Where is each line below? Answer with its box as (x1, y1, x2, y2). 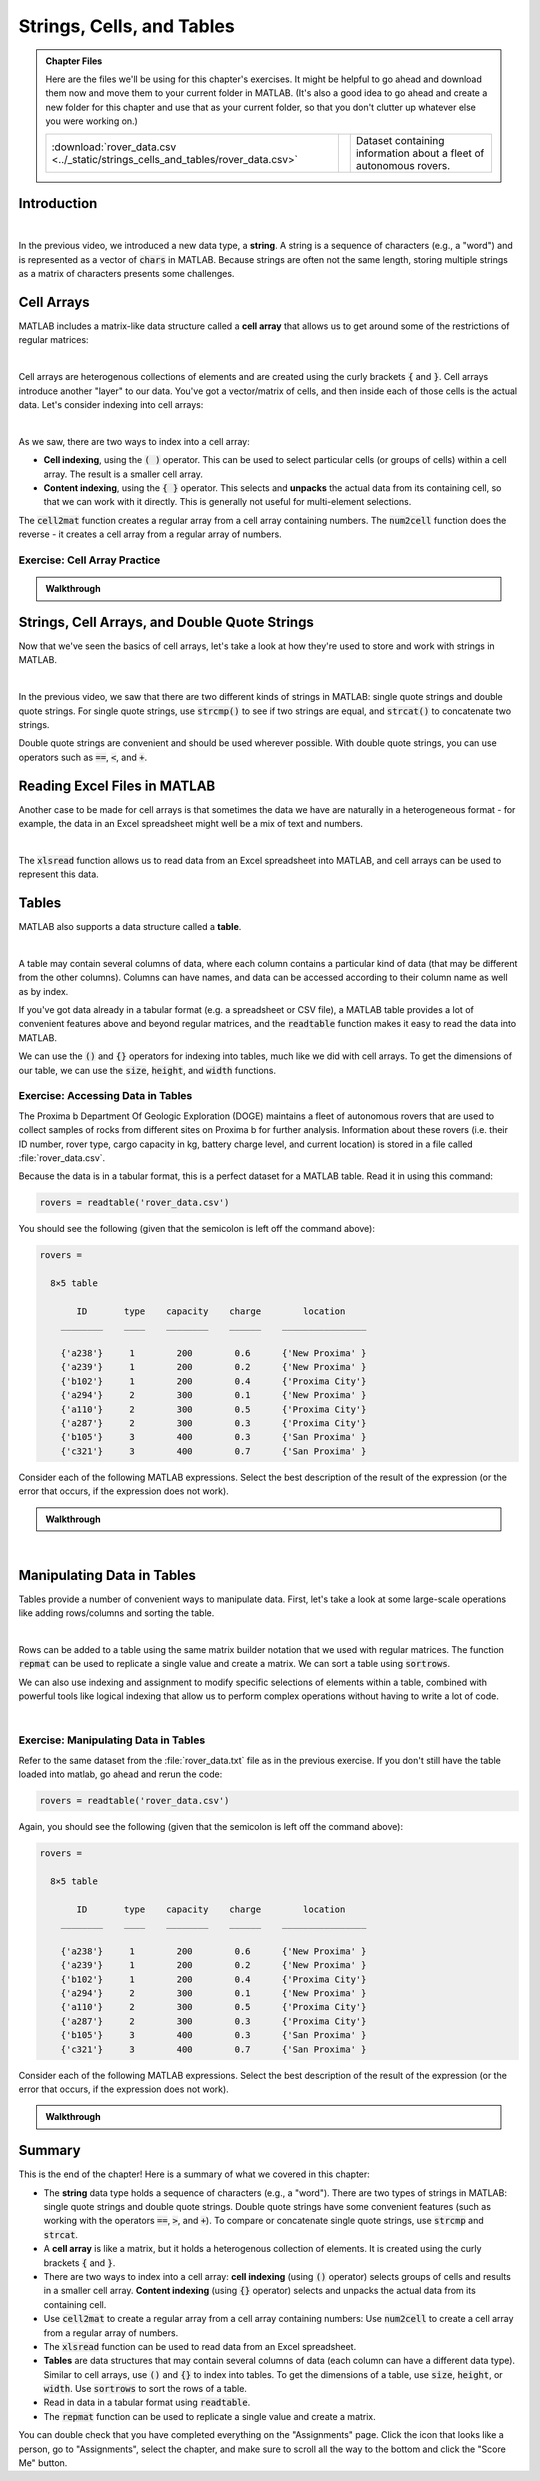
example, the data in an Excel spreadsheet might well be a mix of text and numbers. (18, 818, 364, 830)
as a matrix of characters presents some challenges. (18, 268, 235, 280)
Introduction (18, 195, 98, 212)
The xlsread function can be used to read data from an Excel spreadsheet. (43, 2340, 357, 2352)
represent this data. (18, 868, 99, 880)
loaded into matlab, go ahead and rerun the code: (18, 1768, 223, 1780)
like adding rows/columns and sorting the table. (18, 1607, 215, 1619)
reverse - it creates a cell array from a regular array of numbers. (18, 528, 282, 540)
